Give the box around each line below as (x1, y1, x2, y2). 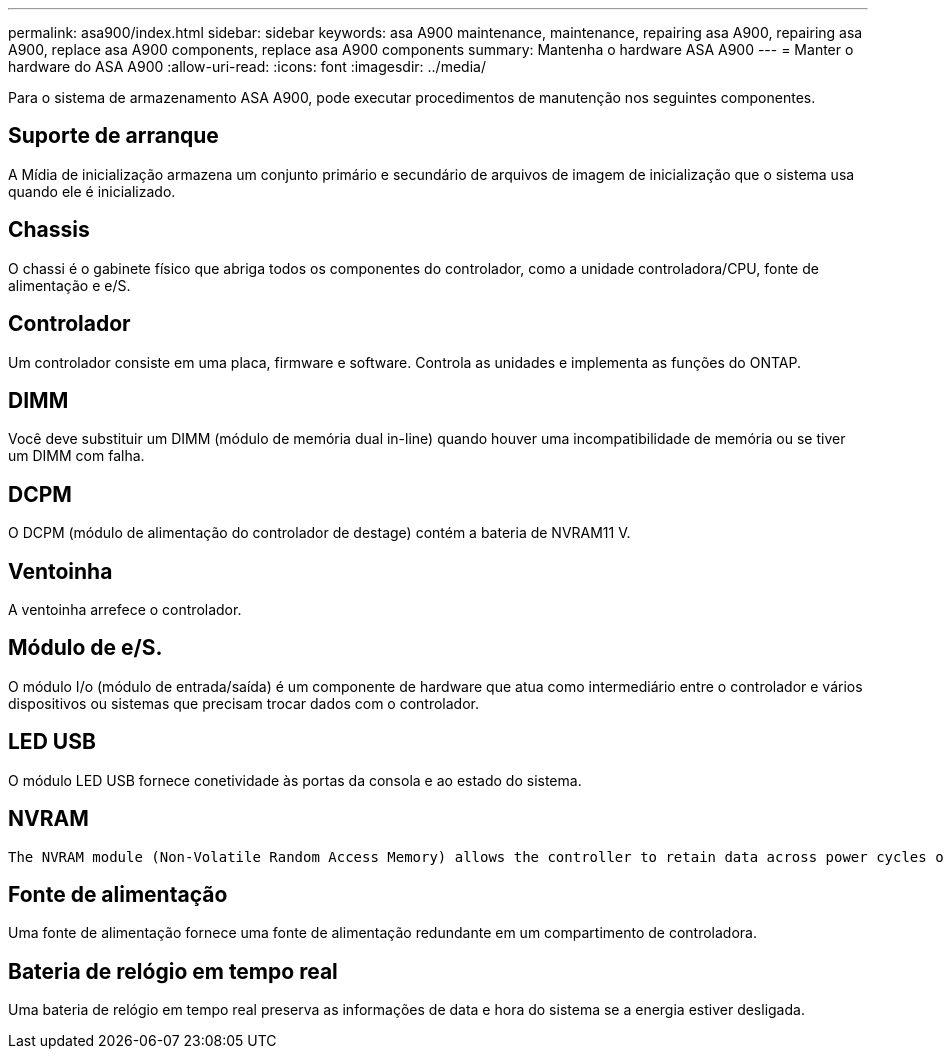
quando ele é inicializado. (8, 182, 176, 200)
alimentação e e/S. (8, 276, 131, 294)
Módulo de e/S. (8, 635, 163, 661)
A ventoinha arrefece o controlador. (8, 601, 242, 619)
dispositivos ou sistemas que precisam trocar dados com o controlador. (8, 694, 479, 712)
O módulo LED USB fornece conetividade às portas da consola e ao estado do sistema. (8, 771, 582, 789)
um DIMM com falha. (8, 447, 145, 465)
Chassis (8, 217, 90, 243)
